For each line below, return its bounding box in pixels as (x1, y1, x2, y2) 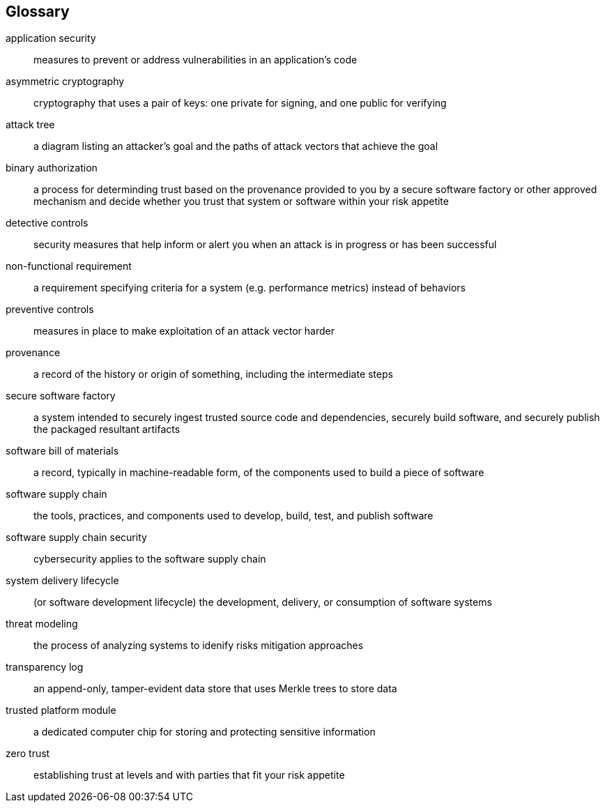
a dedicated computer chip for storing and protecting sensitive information (33, 726, 376, 738)
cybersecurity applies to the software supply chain (33, 553, 266, 565)
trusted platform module (6, 704, 116, 717)
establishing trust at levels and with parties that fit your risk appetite (33, 769, 345, 782)
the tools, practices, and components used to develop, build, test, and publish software (33, 510, 434, 522)
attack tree (6, 119, 55, 131)
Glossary (6, 3, 70, 20)
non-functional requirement (6, 260, 132, 273)
